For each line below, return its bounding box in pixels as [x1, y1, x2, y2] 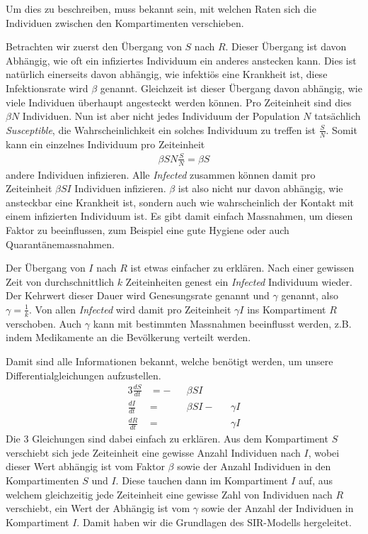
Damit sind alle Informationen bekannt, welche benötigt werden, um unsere [6, 353, 333, 368]
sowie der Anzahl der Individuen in [201, 501, 354, 516]
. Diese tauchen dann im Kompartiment [115, 473, 288, 487]
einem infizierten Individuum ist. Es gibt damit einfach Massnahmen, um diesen [6, 208, 353, 223]
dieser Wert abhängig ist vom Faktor [6, 459, 165, 474]
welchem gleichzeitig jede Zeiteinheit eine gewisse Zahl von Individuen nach [6, 486, 333, 501]
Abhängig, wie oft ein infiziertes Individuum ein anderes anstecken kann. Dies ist [6, 52, 357, 67]
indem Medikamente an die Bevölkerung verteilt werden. [6, 330, 251, 345]
